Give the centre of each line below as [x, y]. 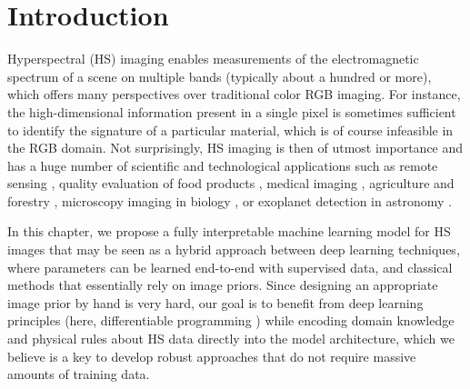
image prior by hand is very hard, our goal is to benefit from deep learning [215, 302]
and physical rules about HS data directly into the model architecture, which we [231, 339]
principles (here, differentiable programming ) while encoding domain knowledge [231, 320]
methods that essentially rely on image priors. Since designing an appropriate [223, 285]
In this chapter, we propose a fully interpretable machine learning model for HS [229, 231]
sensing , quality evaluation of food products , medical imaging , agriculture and [231, 183]
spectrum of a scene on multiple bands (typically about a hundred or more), [220, 76]
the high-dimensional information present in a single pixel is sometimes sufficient [232, 111]
